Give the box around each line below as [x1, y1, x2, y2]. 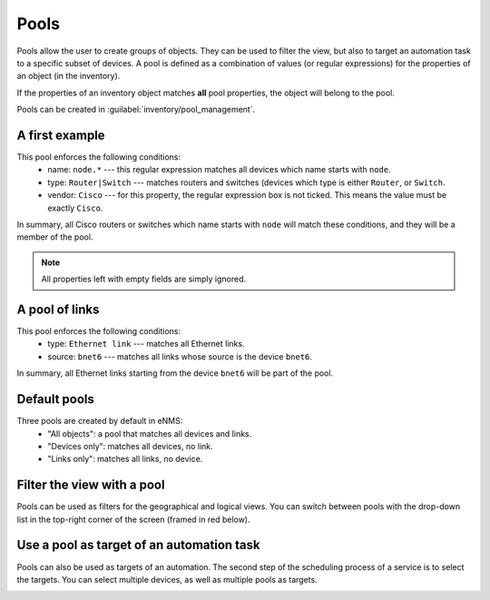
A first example [16, 127, 105, 143]
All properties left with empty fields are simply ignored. [41, 273, 247, 285]
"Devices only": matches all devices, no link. [47, 440, 213, 451]
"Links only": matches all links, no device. [47, 454, 203, 465]
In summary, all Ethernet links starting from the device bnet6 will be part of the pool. [16, 368, 334, 379]
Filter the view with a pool [16, 477, 165, 493]
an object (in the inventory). [16, 71, 121, 82]
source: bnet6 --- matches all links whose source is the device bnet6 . [47, 350, 313, 362]
